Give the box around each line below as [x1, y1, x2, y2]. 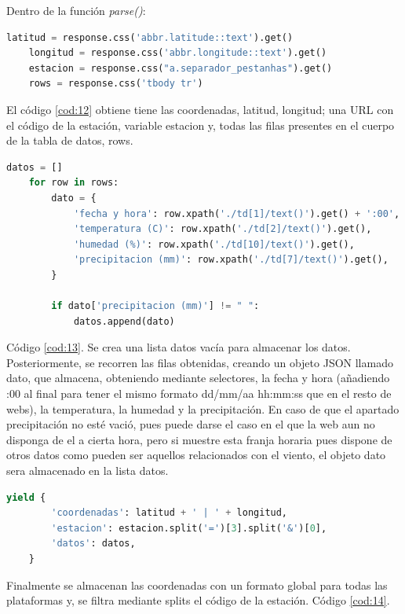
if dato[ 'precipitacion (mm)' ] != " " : [51, 300, 260, 312]
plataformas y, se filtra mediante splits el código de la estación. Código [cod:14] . [6, 592, 390, 608]
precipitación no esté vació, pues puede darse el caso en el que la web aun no [6, 416, 375, 432]
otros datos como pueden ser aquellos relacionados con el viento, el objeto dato [6, 447, 386, 463]
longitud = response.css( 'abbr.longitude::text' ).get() [28, 47, 327, 59]
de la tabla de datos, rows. [6, 132, 133, 149]
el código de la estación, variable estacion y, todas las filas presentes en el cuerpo [6, 116, 395, 133]
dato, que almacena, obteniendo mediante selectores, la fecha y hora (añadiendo [6, 370, 390, 386]
